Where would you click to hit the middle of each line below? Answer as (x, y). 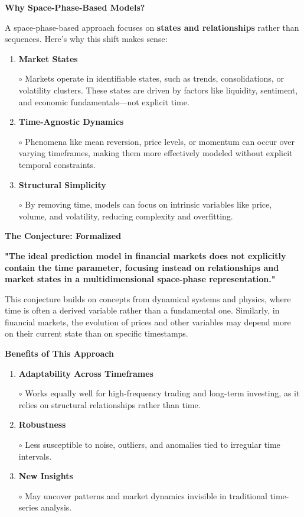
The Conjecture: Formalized (63, 236)
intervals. (35, 456)
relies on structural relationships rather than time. (109, 404)
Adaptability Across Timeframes (86, 373)
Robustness (42, 424)
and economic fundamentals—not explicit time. (104, 101)
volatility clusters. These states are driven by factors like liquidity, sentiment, (158, 90)
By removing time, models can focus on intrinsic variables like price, (148, 204)
